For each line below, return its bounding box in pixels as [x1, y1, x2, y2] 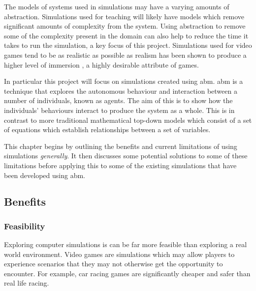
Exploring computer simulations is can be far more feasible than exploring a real [4, 239, 247, 250]
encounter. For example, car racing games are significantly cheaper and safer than [4, 268, 251, 278]
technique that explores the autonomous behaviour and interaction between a [4, 85, 237, 96]
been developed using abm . [4, 170, 85, 180]
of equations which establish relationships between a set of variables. [4, 124, 211, 135]
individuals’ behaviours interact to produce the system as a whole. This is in [4, 105, 235, 115]
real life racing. [4, 278, 49, 288]
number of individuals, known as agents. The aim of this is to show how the [4, 95, 233, 106]
